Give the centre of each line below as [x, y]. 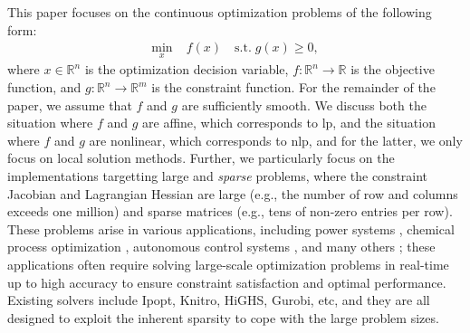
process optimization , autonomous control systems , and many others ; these [221, 247]
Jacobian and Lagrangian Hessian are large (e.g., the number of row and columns [233, 193]
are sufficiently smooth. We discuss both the [304, 105]
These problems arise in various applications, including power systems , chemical [231, 228]
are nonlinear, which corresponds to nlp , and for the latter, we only [276, 140]
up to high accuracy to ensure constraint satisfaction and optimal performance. [227, 282]
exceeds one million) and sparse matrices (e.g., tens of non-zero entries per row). [230, 211]
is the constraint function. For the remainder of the [293, 87]
